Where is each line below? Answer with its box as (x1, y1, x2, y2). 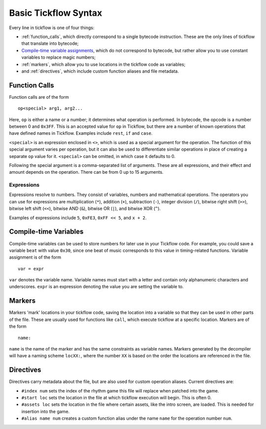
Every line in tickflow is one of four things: (9, 25, 95, 31)
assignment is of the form (9, 254, 62, 260)
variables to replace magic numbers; (21, 54, 96, 60)
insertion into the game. (21, 408, 70, 414)
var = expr (18, 266, 44, 272)
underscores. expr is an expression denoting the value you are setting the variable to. (9, 284, 184, 290)
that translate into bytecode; (21, 40, 79, 46)
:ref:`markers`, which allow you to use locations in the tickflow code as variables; (21, 61, 186, 67)
